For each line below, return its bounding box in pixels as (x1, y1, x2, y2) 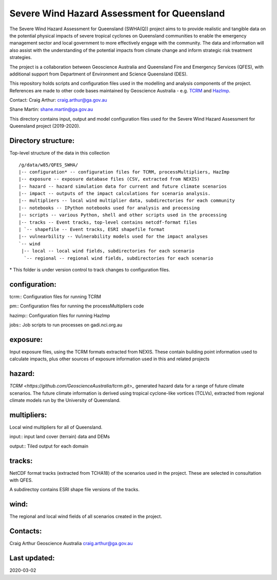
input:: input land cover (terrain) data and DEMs (9, 434, 110, 440)
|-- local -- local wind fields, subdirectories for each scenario (21, 248, 194, 254)
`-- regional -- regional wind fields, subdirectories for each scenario (24, 255, 213, 261)
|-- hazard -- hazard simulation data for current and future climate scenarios (18, 183, 227, 189)
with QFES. (9, 477, 33, 484)
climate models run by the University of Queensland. (9, 397, 121, 403)
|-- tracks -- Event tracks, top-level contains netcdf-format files (18, 219, 197, 225)
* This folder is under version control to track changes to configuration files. (9, 267, 170, 273)
